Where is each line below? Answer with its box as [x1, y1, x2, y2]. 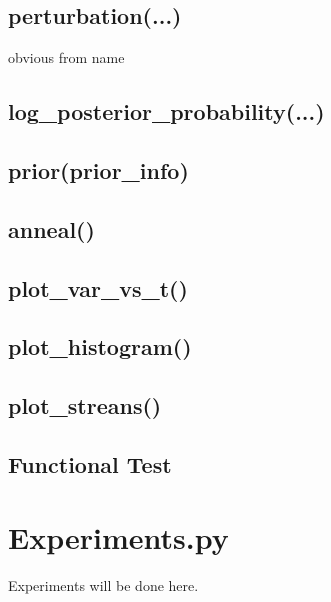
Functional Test [8, 448, 172, 479]
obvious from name [8, 47, 125, 68]
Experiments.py [8, 517, 229, 558]
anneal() [8, 213, 95, 244]
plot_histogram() [8, 331, 192, 362]
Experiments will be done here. [8, 575, 199, 596]
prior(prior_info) [8, 154, 189, 185]
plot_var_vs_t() [8, 272, 188, 303]
